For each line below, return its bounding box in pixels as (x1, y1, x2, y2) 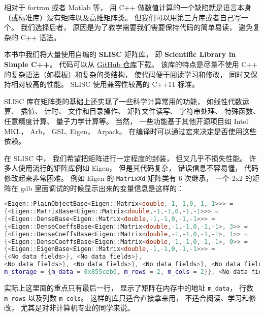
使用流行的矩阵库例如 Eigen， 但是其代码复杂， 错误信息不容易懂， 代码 (18, 163, 259, 173)
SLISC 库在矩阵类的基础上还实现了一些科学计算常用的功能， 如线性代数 (4, 96, 242, 106)
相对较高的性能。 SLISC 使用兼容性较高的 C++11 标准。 (11, 79, 200, 89)
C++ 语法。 (20, 31, 61, 42)
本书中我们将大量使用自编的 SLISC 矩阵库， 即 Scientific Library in (4, 49, 236, 59)
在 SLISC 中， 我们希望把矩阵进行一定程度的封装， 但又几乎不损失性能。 (4, 152, 247, 163)
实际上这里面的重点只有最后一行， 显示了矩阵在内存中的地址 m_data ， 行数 (4, 282, 253, 293)
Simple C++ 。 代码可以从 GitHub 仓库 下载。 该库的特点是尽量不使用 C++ (4, 58, 258, 69)
